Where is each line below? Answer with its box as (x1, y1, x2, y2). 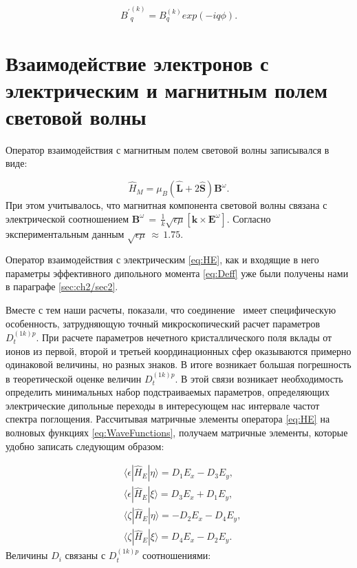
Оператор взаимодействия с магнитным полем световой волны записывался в (6, 142, 329, 156)
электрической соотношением (6, 211, 129, 225)
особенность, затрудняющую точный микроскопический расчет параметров (6, 316, 321, 330)
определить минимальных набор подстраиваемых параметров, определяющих (6, 385, 330, 399)
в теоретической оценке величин (6, 371, 142, 385)
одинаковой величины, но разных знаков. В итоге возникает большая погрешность (6, 357, 351, 372)
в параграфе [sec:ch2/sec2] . (6, 279, 118, 294)
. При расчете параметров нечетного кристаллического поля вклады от (36, 329, 332, 344)
